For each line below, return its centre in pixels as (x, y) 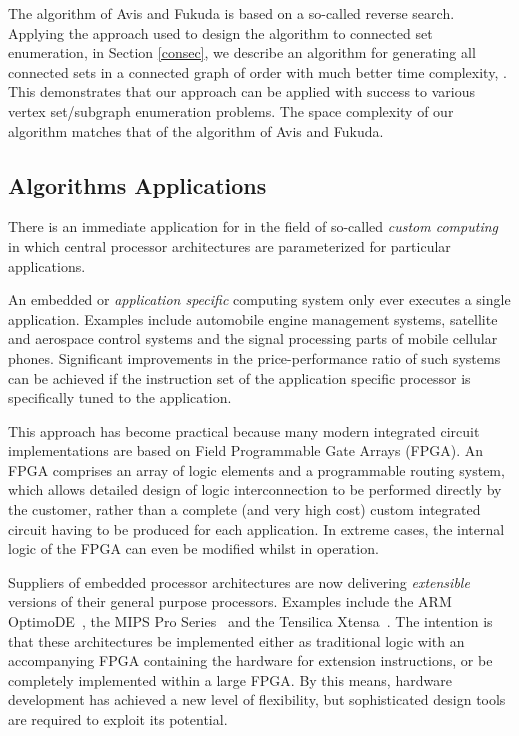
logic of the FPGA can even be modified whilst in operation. (193, 548)
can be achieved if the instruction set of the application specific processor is (239, 377)
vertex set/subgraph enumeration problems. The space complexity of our (231, 110)
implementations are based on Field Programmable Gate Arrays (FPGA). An (246, 450)
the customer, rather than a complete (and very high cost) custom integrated (244, 509)
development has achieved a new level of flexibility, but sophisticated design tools (257, 699)
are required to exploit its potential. (118, 719)
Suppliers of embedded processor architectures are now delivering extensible (239, 581)
